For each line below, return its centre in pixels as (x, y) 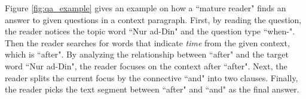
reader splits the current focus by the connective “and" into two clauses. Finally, (152, 77)
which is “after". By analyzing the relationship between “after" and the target (147, 54)
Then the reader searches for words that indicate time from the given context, (147, 42)
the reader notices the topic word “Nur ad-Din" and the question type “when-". (150, 31)
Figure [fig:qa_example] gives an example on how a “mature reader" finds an (146, 8)
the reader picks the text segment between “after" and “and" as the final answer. (152, 89)
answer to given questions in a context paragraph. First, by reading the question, (153, 19)
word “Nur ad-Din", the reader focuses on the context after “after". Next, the (146, 66)
